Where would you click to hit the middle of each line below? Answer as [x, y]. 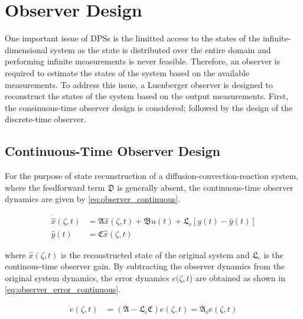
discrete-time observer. [45, 119]
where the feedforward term [55, 187]
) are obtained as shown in [237, 277]
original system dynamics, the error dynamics [87, 277]
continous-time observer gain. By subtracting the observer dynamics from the [145, 266]
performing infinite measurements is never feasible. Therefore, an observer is [143, 61]
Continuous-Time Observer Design [113, 151]
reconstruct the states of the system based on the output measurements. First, [147, 96]
